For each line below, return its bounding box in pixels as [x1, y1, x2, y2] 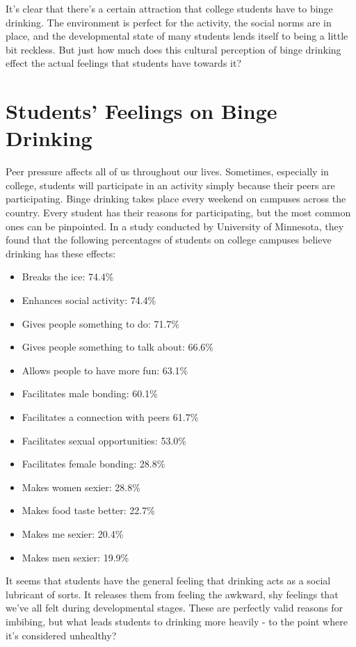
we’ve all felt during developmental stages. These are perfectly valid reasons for [6, 600, 343, 615]
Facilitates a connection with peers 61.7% [22, 410, 199, 424]
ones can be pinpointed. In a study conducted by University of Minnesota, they [6, 218, 344, 233]
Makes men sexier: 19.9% [22, 550, 129, 564]
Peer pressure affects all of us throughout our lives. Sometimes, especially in [6, 164, 329, 179]
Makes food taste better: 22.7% [22, 503, 155, 518]
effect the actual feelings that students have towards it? [6, 56, 242, 70]
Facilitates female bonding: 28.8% [22, 456, 165, 471]
